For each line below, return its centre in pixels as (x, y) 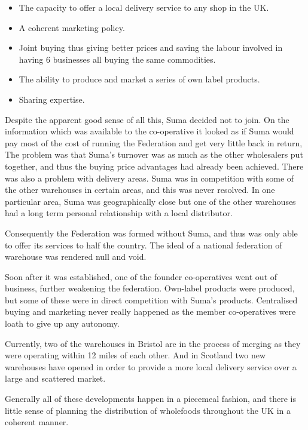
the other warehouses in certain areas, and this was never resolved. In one (140, 190)
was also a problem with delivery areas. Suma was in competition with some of (150, 178)
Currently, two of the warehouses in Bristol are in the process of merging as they (153, 343)
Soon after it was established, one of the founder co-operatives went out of (141, 276)
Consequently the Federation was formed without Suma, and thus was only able (151, 233)
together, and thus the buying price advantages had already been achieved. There (154, 166)
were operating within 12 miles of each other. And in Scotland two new (135, 355)
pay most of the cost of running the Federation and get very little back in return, (154, 142)
